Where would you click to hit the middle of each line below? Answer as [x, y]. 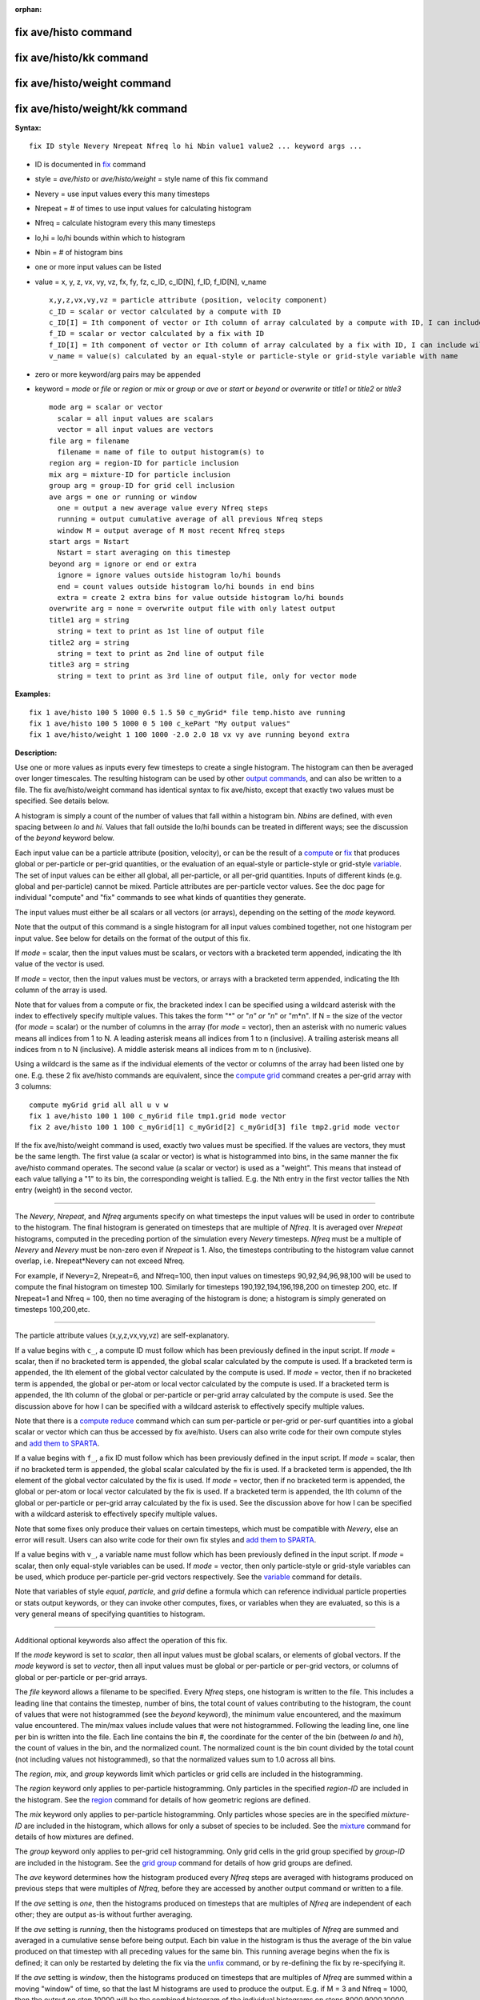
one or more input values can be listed [98, 267]
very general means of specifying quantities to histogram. [110, 1614]
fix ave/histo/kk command [82, 57]
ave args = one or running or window [123, 497]
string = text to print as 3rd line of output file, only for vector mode [207, 676]
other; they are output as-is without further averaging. [104, 1914]
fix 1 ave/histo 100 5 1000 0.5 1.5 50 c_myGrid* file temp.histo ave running [187, 712]
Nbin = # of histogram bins [79, 253]
